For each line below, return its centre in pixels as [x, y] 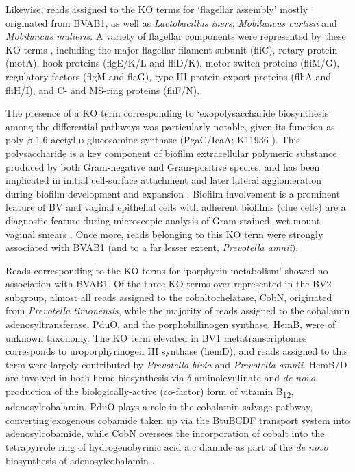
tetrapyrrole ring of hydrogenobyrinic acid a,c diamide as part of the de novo [167, 446]
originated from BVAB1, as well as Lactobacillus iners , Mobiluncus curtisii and [171, 22]
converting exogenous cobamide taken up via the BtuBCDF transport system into [178, 420]
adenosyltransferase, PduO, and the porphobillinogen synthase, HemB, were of [171, 324]
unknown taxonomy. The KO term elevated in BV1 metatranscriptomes [156, 337]
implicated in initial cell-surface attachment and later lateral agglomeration [164, 180]
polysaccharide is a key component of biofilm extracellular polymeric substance [171, 153]
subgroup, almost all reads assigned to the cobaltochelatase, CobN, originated [169, 297]
